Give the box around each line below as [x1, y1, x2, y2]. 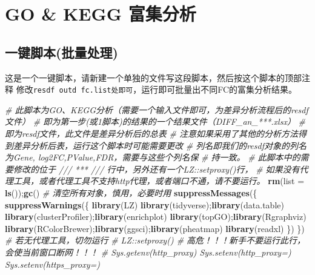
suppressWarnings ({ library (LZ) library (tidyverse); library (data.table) [5, 198, 284, 211]
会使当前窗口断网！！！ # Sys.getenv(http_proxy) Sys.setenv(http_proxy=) [5, 245, 291, 258]
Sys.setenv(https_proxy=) [5, 257, 100, 270]
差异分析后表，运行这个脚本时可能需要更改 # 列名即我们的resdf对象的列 [13, 139, 298, 151]
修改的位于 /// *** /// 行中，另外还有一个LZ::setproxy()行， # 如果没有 [13, 162, 300, 175]
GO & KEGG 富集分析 [5, 1, 196, 26]
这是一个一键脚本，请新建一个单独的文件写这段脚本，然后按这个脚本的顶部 [5, 71, 302, 84]
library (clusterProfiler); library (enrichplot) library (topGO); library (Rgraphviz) [5, 210, 307, 223]
